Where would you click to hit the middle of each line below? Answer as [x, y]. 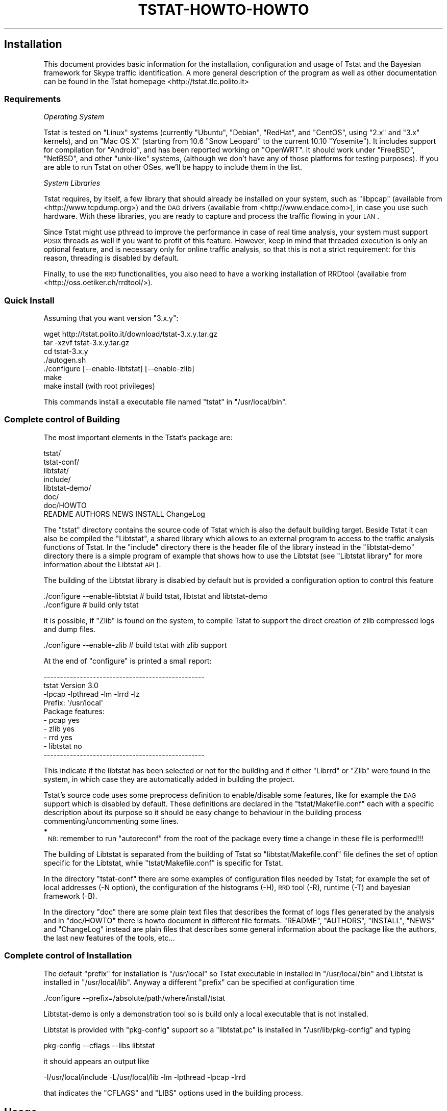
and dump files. [70, 629]
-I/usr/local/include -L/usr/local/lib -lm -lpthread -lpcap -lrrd [145, 1077]
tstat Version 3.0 [71, 685]
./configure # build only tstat [91, 604]
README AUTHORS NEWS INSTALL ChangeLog [124, 514]
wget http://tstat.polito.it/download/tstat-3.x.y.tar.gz [130, 334]
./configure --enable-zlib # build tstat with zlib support [135, 645]
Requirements [33, 99]
